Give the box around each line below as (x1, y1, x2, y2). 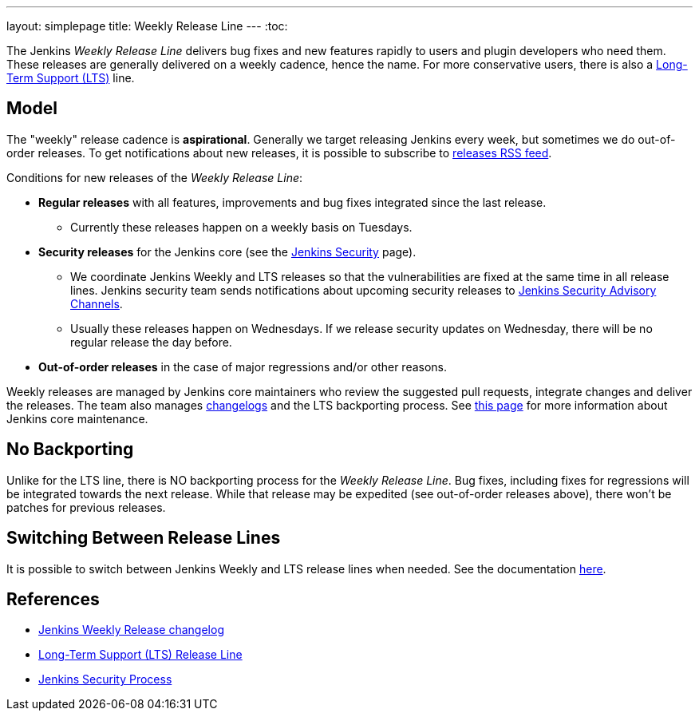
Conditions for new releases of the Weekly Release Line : (6, 170, 303, 184)
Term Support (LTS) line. (6, 71, 135, 85)
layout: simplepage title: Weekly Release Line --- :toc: (6, 19, 288, 33)
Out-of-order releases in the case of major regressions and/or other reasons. (38, 359, 448, 374)
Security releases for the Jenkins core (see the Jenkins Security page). (38, 244, 417, 259)
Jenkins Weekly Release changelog (38, 623, 224, 637)
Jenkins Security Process (38, 672, 172, 687)
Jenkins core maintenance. (6, 411, 148, 426)
